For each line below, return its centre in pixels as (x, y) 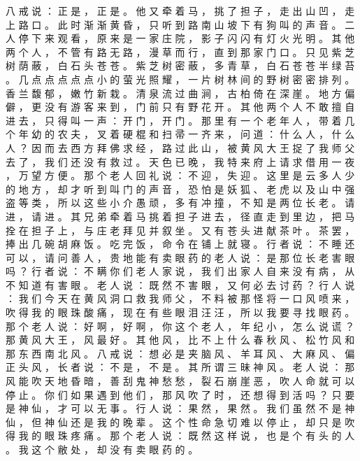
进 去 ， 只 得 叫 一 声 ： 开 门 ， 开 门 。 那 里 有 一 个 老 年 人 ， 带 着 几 (180, 120)
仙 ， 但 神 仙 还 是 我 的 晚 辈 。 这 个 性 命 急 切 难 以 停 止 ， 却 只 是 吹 (180, 421)
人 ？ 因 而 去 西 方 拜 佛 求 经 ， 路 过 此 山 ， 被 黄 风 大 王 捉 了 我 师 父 (180, 147)
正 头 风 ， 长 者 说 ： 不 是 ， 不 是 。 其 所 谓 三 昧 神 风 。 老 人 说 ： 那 (180, 367)
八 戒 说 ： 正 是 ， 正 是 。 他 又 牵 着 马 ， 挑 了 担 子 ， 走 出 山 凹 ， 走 (180, 10)
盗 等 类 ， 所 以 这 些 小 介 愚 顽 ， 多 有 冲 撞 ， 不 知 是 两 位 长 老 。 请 (180, 203)
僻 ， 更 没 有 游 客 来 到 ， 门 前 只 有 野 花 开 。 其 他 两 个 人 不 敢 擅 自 (180, 107)
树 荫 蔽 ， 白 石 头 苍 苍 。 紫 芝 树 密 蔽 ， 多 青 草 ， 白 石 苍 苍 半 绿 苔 (180, 65)
